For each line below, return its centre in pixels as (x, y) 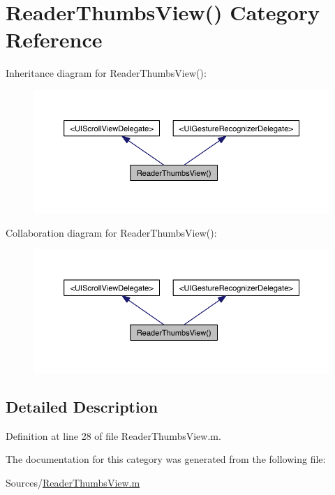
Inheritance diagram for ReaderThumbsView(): (106, 73)
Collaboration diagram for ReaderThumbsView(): (111, 232)
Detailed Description (82, 406)
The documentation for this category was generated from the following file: (166, 459)
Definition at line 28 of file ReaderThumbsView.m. (113, 435)
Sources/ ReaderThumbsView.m (73, 482)
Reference (54, 39)
